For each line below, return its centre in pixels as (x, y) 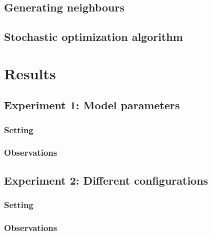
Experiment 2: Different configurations (106, 180)
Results (30, 73)
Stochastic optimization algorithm (93, 37)
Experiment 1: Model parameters (92, 105)
